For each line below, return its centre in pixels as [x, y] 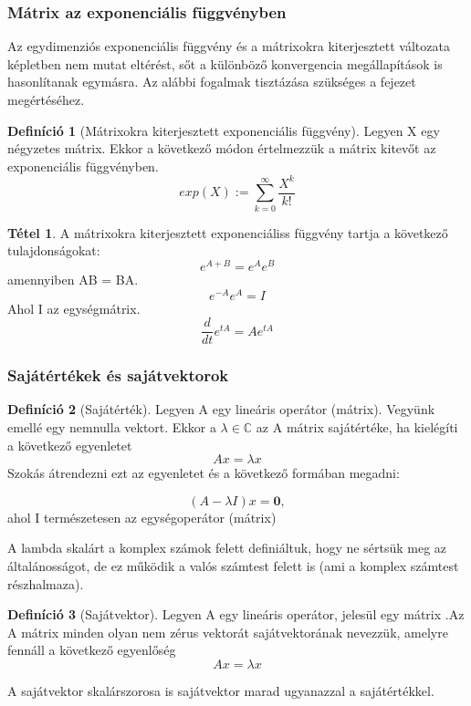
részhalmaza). [46, 583]
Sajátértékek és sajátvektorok [118, 375]
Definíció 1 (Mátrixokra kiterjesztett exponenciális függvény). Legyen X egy [224, 130]
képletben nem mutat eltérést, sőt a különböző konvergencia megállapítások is [225, 63]
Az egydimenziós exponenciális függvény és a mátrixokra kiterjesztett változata [229, 46]
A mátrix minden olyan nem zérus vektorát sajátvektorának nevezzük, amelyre [228, 632]
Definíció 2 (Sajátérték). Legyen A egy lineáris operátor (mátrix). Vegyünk [221, 409]
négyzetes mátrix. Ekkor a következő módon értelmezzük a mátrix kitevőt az [222, 148]
